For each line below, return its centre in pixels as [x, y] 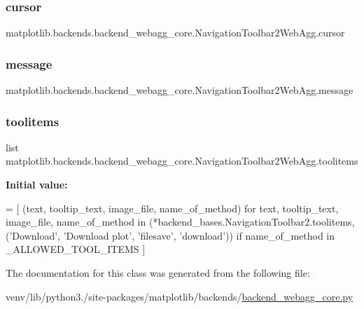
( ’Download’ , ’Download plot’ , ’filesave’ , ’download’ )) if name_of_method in [170, 235]
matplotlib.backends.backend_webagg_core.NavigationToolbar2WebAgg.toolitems [182, 161]
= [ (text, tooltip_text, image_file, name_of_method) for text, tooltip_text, [172, 208]
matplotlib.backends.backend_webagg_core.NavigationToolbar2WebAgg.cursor [175, 33]
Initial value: [37, 185]
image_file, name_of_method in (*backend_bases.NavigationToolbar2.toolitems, [180, 222]
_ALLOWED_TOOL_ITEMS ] [76, 249]
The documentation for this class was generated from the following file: [158, 273]
